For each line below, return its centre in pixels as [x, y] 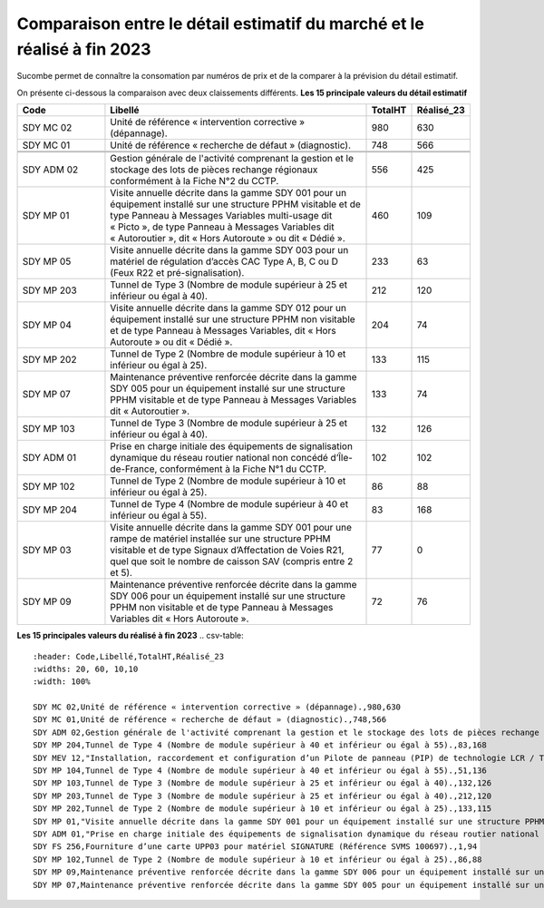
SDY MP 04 [47, 325]
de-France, [134, 469]
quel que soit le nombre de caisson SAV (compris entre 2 [232, 561]
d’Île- [342, 458]
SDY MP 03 [47, 551]
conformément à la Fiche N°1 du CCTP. [243, 469]
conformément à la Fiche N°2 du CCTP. [194, 181]
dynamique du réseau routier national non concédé [219, 458]
